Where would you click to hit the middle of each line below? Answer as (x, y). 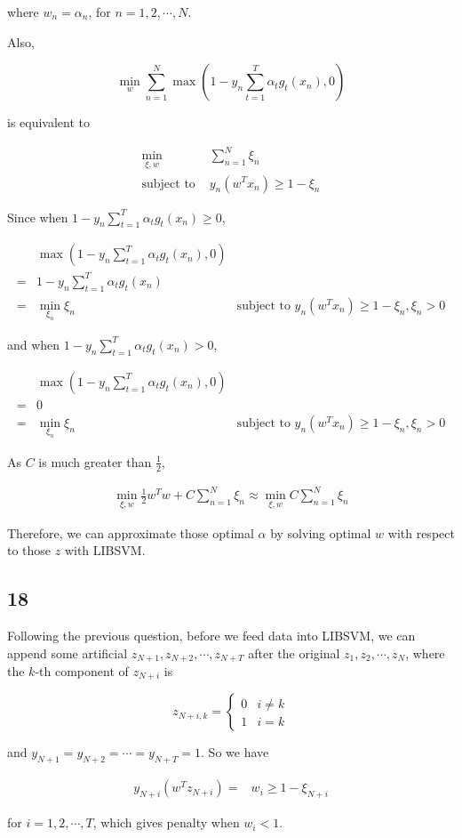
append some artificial (68, 653)
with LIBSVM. (105, 550)
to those (29, 550)
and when (34, 344)
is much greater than (95, 461)
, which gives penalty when (166, 822)
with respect (421, 532)
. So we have (235, 752)
